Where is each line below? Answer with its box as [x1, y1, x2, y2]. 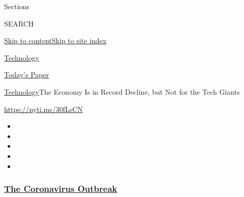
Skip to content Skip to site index [4, 35, 107, 46]
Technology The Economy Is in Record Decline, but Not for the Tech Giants [4, 86, 240, 97]
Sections [4, 1, 29, 11]
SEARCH [4, 18, 34, 29]
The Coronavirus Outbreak [4, 182, 117, 195]
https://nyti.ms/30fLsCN [4, 103, 83, 114]
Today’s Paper [4, 69, 49, 80]
